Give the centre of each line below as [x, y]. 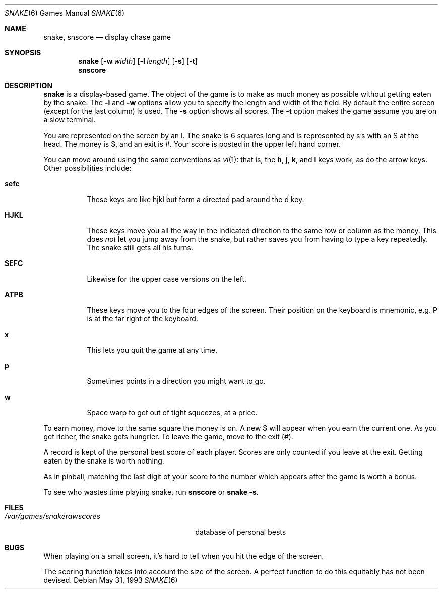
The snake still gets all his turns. [140, 248]
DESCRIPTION [29, 85]
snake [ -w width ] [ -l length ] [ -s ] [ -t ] [138, 61]
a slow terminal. [70, 120]
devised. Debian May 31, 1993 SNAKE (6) [111, 580]
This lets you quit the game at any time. [152, 350]
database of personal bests [241, 532]
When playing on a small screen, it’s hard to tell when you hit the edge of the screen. [184, 556]
